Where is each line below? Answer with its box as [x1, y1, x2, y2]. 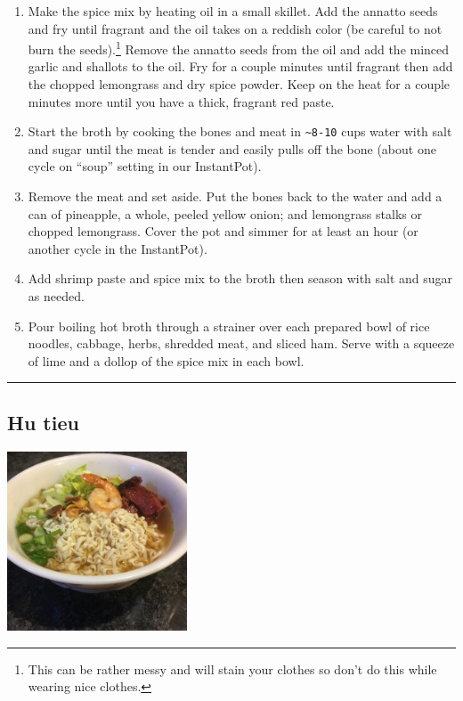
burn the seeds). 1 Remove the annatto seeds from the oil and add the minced [28, 37, 450, 58]
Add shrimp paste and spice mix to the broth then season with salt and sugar [28, 269, 453, 288]
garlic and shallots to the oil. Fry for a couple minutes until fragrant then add [28, 57, 453, 76]
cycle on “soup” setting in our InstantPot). [28, 157, 262, 175]
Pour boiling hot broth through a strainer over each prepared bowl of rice [28, 316, 430, 335]
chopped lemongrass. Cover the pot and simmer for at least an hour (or [28, 222, 418, 240]
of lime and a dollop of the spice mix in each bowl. [28, 351, 305, 370]
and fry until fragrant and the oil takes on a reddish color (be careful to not [28, 19, 443, 37]
